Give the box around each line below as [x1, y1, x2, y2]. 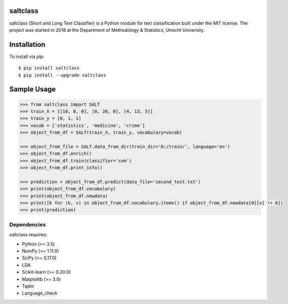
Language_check [22, 290, 58, 296]
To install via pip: [9, 53, 45, 59]
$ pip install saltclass [18, 65, 80, 71]
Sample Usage [9, 85, 56, 94]
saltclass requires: [9, 232, 47, 238]
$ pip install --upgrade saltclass [18, 72, 106, 78]
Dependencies [9, 221, 46, 228]
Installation [9, 40, 45, 49]
